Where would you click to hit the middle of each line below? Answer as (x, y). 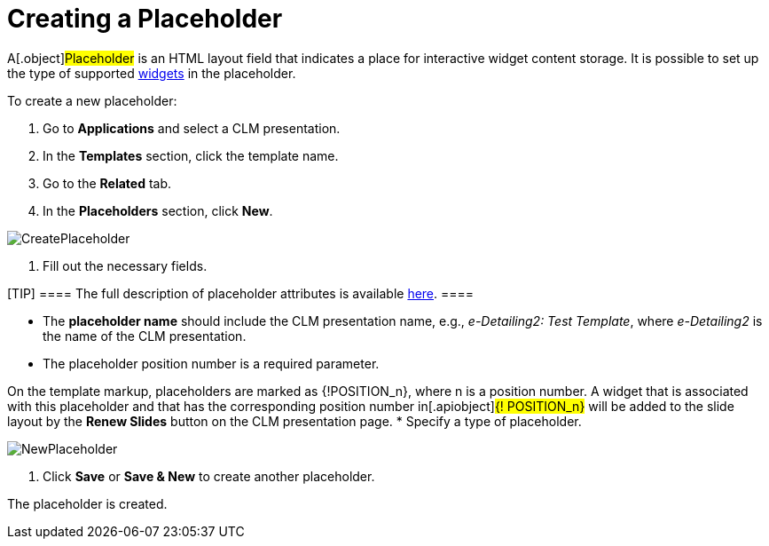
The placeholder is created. (87, 503)
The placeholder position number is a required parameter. (211, 363)
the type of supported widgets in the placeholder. (152, 73)
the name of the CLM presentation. (145, 336)
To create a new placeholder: (92, 100)
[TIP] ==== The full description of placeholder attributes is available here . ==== (241, 293)
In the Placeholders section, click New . (158, 210)
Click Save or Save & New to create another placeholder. (209, 476)
